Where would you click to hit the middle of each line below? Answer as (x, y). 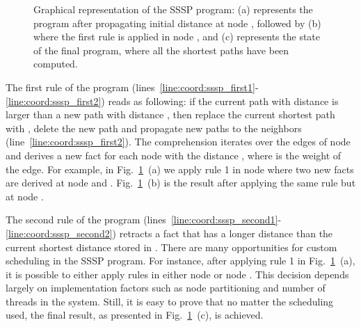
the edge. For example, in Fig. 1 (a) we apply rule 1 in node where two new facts (180, 169)
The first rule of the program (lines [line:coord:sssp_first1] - (132, 87)
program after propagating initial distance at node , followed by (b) (177, 23)
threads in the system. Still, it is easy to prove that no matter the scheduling (170, 301)
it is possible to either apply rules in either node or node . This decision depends (177, 274)
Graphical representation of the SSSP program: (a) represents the (173, 9)
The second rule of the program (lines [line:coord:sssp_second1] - (144, 220)
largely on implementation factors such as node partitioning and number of (166, 288)
